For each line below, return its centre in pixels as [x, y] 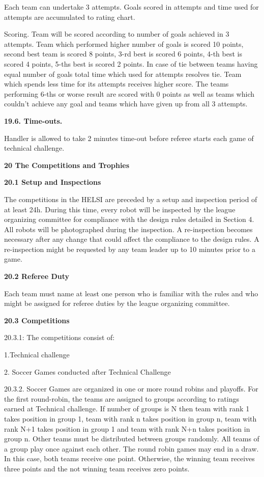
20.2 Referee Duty [37, 276]
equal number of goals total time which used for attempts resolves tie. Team [123, 74]
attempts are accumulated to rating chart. [70, 17]
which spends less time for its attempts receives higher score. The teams [116, 84]
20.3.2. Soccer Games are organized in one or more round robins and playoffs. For [131, 389]
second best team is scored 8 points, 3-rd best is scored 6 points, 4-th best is [123, 54]
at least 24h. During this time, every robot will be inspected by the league [120, 209]
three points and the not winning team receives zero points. [97, 468]
